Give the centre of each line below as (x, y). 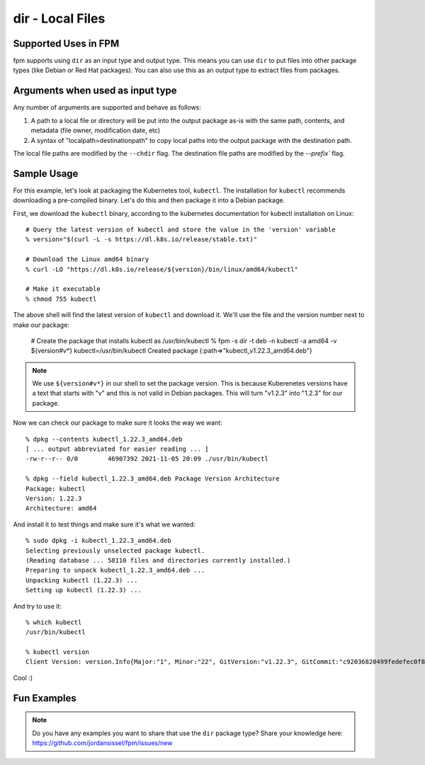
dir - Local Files (59, 18)
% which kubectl (54, 622)
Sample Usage (46, 173)
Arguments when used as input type (95, 91)
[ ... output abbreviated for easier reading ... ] (117, 449)
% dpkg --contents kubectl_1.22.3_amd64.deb (104, 439)
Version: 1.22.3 (54, 498)
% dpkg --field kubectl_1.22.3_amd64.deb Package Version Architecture (153, 479)
